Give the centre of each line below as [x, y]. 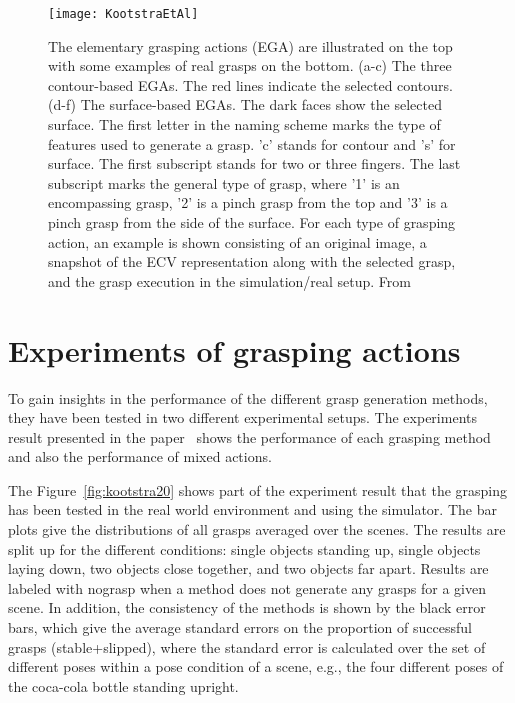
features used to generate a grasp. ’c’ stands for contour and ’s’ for [252, 143]
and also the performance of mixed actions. [140, 456]
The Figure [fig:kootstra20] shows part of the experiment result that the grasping [258, 489]
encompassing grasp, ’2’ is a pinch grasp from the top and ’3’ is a [248, 202]
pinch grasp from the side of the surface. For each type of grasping [252, 222]
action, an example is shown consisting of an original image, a [237, 241]
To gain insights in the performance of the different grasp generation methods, [248, 397]
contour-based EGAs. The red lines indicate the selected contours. [250, 84]
